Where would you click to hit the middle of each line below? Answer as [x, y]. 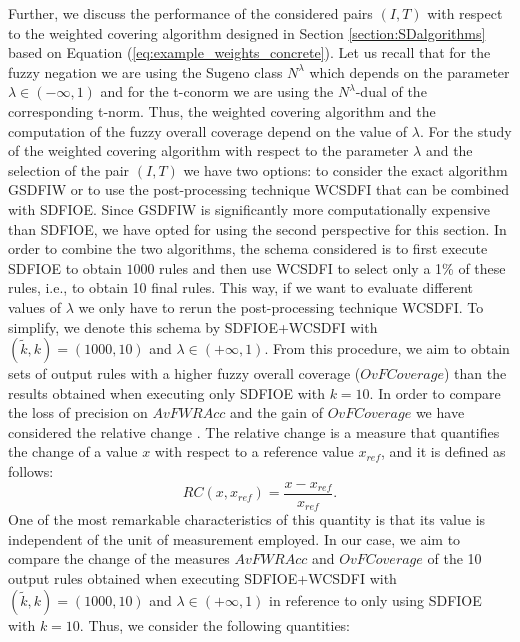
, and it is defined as [443, 451]
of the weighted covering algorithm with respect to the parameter [208, 150]
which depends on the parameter [409, 71]
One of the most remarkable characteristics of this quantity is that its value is [247, 519]
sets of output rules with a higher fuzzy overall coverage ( [184, 373]
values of [34, 306]
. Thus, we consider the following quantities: [215, 624]
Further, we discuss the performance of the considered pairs [190, 13]
